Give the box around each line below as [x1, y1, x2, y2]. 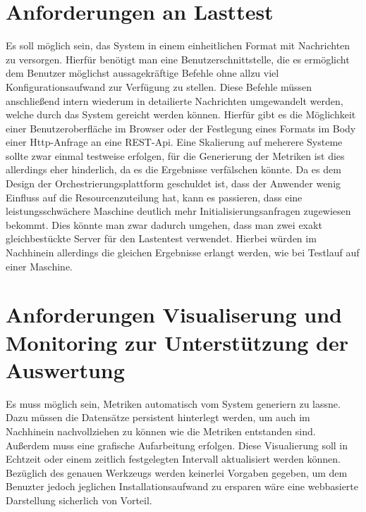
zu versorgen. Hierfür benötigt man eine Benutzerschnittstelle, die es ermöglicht [6, 51, 350, 66]
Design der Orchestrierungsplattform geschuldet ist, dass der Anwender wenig [6, 176, 341, 191]
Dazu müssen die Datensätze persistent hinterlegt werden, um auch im [6, 410, 310, 425]
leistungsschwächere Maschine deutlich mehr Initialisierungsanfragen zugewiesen [6, 204, 351, 218]
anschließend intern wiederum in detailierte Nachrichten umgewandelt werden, [6, 93, 343, 108]
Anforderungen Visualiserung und [6, 300, 343, 329]
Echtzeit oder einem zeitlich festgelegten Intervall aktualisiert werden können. [6, 451, 341, 466]
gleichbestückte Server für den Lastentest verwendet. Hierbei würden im [6, 231, 317, 246]
